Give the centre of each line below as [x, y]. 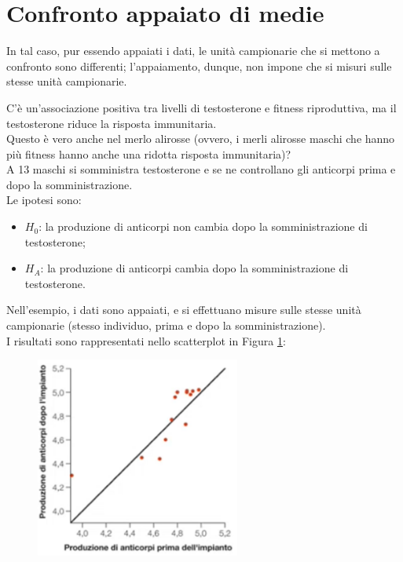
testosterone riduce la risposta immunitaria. [112, 123]
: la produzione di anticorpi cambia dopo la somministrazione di [194, 268]
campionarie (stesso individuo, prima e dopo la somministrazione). [166, 325]
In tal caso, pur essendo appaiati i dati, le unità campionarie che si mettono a [193, 51]
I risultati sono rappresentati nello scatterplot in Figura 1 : [146, 340]
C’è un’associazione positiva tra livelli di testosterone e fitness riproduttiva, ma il [201, 107]
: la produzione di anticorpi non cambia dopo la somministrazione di [203, 226]
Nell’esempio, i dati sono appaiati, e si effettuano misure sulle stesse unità [184, 310]
